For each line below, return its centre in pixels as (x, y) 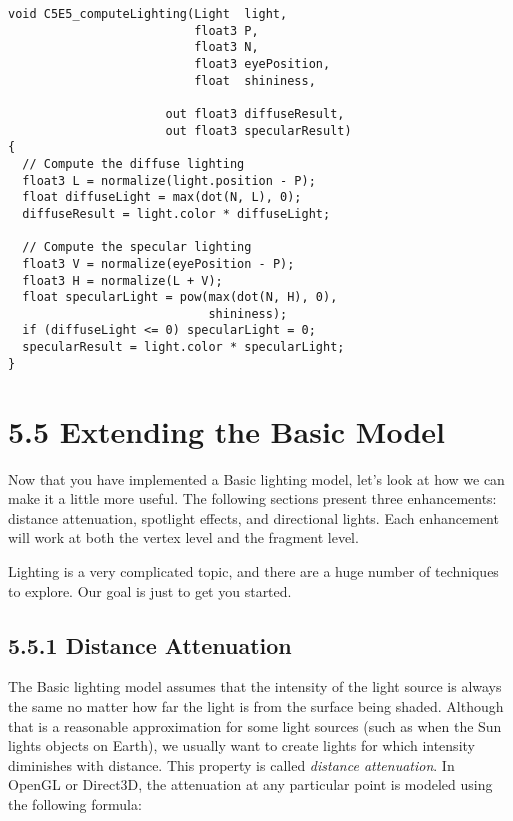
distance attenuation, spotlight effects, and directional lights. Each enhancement (253, 517)
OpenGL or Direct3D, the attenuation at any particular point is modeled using (250, 784)
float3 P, (226, 30)
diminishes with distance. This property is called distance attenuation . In (231, 764)
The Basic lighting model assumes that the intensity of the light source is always (255, 686)
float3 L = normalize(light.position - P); (169, 180)
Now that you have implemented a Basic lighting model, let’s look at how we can (256, 478)
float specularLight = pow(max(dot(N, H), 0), (180, 297)
